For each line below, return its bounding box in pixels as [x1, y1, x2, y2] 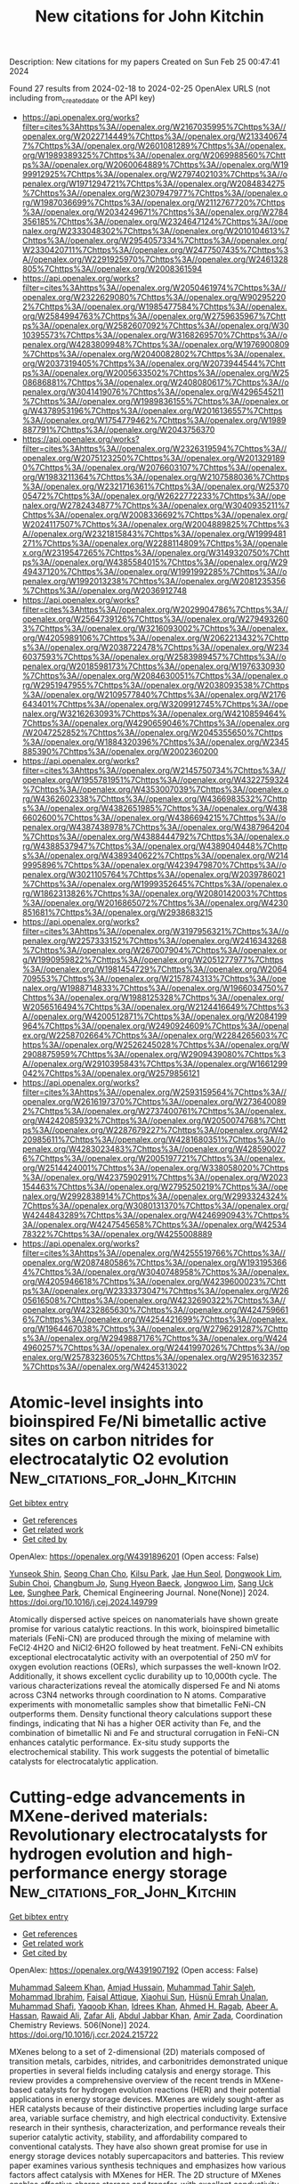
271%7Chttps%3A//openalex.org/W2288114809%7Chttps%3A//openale [21, 537, 288, 549]
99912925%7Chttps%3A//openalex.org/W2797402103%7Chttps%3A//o [21, 168, 287, 179]
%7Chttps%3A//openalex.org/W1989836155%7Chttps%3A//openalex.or [21, 395, 289, 406]
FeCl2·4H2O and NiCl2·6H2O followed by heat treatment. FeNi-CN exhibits [9, 1642, 284, 1653]
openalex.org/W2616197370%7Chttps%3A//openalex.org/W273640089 [21, 1096, 287, 1106]
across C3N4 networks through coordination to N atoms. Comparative [9, 1690, 267, 1700]
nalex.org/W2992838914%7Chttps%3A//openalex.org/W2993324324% [21, 1191, 288, 1202]
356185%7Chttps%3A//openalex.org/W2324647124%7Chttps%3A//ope [21, 216, 288, 226]
